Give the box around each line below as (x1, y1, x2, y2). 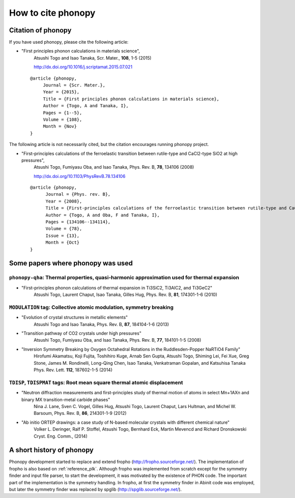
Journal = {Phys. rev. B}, (45, 192, 111, 197)
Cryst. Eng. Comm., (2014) (33, 433, 88, 439)
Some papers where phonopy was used (9, 259, 133, 267)
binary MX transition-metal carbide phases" (21, 396, 110, 403)
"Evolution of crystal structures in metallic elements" (21, 315, 128, 321)
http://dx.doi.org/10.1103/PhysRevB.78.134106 (33, 173, 125, 179)
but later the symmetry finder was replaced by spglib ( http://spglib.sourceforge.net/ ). (9, 486, 182, 492)
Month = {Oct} (45, 240, 80, 245)
